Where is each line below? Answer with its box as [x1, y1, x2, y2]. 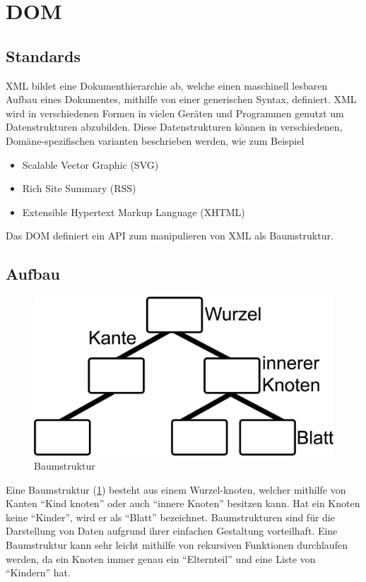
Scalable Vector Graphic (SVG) [22, 157, 159, 172]
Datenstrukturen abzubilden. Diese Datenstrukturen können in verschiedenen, [6, 119, 343, 134]
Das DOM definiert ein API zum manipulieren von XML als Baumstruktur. [6, 228, 333, 243]
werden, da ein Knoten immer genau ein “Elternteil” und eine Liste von [6, 551, 316, 566]
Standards [6, 44, 81, 66]
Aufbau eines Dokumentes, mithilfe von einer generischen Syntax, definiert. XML [6, 92, 357, 107]
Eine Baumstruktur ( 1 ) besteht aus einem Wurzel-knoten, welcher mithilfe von [6, 482, 346, 497]
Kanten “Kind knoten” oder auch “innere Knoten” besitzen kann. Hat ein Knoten [6, 496, 360, 511]
